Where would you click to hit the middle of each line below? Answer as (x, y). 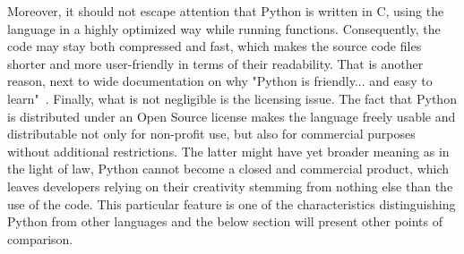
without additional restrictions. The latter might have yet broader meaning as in (228, 151)
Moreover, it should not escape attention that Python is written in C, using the (226, 11)
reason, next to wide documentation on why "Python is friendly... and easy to (220, 81)
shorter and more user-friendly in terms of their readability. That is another (215, 63)
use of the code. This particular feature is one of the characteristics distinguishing (232, 203)
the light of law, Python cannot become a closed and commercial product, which (228, 169)
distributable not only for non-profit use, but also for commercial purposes (211, 134)
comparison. (40, 238)
